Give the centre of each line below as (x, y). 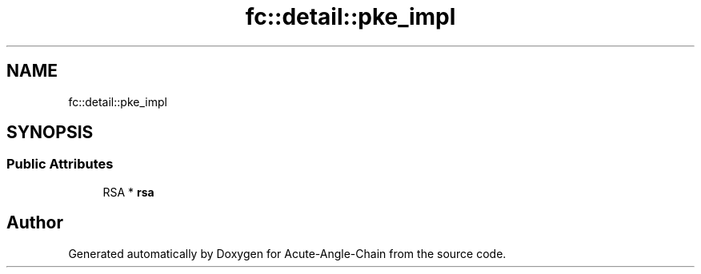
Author (35, 223)
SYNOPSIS (50, 133)
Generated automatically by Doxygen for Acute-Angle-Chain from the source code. (287, 253)
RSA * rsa (128, 192)
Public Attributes (60, 164)
